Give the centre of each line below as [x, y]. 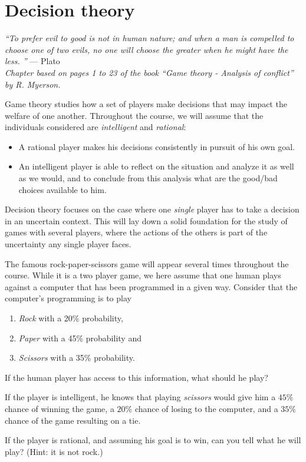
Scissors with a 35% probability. [77, 358]
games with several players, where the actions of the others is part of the [136, 232]
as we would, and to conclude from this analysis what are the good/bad [148, 178]
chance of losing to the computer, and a [206, 408]
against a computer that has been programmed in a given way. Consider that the [151, 286]
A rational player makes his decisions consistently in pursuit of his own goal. [157, 146]
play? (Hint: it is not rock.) [54, 451]
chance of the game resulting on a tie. [73, 420]
